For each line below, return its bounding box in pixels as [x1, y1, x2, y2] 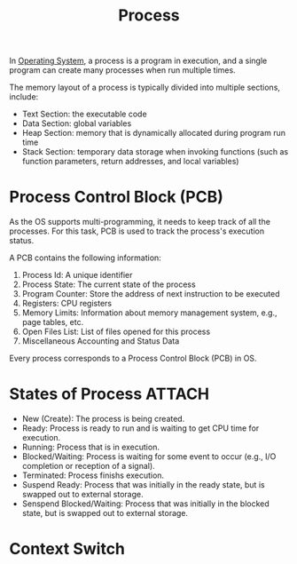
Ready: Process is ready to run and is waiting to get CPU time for [21, 423, 260, 433]
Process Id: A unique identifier [21, 270, 133, 281]
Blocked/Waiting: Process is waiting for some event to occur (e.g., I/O [21, 451, 277, 462]
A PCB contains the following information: [9, 252, 161, 263]
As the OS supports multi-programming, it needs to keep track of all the [9, 217, 270, 227]
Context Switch [9, 539, 126, 560]
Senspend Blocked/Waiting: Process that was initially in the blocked [21, 498, 270, 509]
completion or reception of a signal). [21, 461, 155, 472]
